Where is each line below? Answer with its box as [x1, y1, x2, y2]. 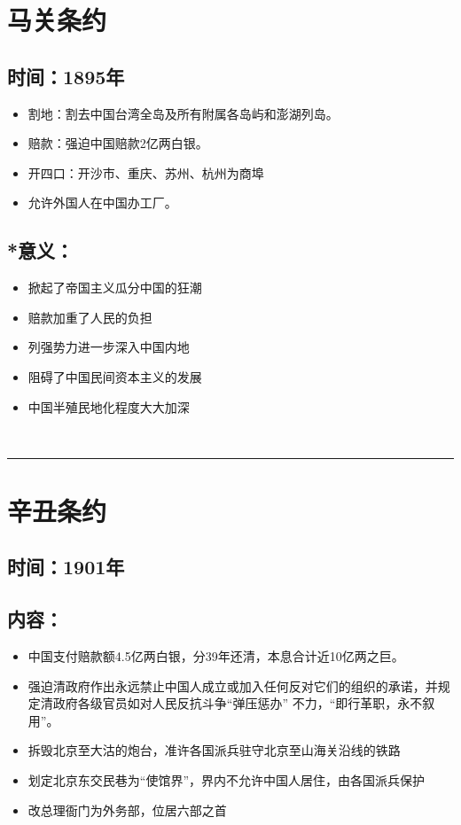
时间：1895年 [7, 62, 125, 90]
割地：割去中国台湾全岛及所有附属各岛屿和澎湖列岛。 [27, 104, 339, 122]
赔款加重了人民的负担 [27, 307, 152, 326]
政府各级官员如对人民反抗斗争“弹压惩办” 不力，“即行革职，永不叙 [52, 694, 435, 712]
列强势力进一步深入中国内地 [27, 338, 190, 356]
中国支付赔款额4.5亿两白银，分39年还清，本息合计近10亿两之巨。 [27, 647, 404, 665]
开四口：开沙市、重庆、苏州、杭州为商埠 [27, 163, 264, 182]
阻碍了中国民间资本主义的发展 [27, 367, 202, 385]
